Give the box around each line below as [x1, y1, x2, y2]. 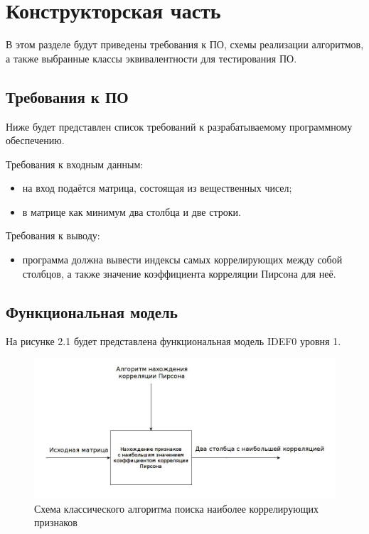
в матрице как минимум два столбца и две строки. [22, 204, 241, 219]
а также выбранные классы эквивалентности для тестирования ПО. [6, 50, 297, 65]
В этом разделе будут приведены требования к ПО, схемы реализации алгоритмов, [6, 37, 364, 52]
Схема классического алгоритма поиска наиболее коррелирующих [34, 501, 319, 516]
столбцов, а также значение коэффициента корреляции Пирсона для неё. [22, 266, 336, 280]
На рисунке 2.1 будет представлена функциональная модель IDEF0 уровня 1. [6, 334, 341, 349]
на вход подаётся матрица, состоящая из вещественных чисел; [22, 180, 292, 195]
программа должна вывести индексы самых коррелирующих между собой [22, 252, 343, 267]
